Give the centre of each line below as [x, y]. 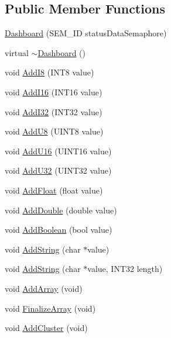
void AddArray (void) [44, 288]
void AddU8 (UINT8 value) [54, 131]
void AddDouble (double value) [61, 210]
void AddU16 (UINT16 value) [58, 151]
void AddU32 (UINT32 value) [58, 170]
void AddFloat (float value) [54, 190]
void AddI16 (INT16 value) [54, 92]
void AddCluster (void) [46, 328]
